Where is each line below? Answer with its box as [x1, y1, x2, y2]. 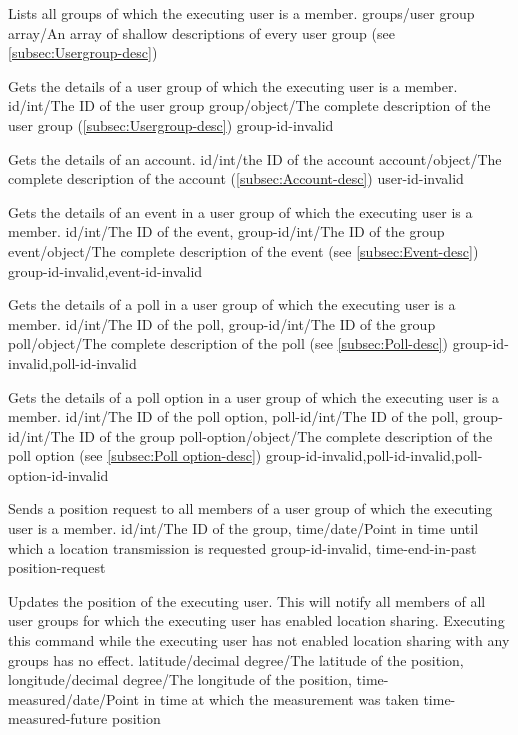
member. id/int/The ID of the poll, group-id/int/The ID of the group [8, 313, 436, 334]
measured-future [8, 708, 108, 729]
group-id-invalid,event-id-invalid [8, 260, 203, 281]
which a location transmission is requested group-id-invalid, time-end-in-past [8, 537, 477, 558]
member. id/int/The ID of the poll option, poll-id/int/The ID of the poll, [8, 406, 459, 427]
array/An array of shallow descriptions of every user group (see [8, 22, 395, 43]
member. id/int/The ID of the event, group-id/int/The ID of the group [8, 221, 445, 242]
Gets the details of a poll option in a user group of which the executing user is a [8, 386, 499, 407]
